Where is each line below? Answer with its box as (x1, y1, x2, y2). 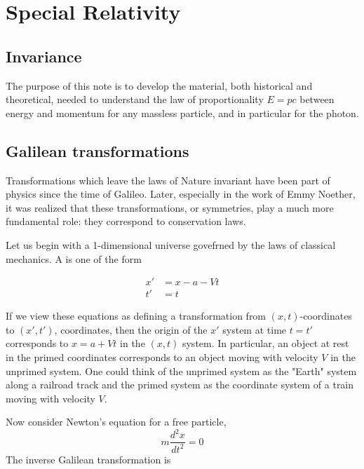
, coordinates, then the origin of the (54, 322, 208, 337)
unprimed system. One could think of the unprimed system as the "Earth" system (6, 363, 357, 378)
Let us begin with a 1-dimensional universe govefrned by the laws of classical (6, 237, 336, 252)
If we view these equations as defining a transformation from (6, 308, 267, 323)
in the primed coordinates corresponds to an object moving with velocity (6, 349, 318, 364)
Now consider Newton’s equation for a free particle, (6, 414, 227, 429)
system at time (222, 322, 287, 337)
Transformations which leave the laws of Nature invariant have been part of (6, 172, 330, 187)
